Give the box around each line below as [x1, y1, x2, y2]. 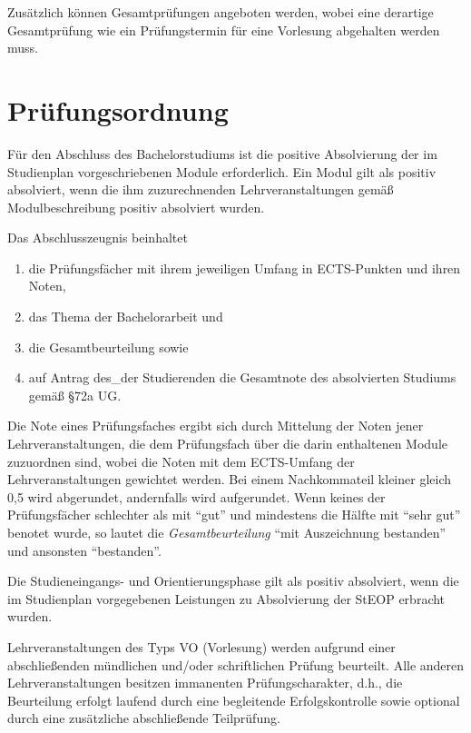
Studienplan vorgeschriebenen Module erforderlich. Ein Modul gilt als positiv [7, 162, 437, 181]
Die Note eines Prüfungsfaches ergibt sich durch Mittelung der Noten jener [7, 416, 424, 435]
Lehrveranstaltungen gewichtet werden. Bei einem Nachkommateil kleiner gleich [7, 470, 452, 489]
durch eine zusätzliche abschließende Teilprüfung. [7, 708, 280, 728]
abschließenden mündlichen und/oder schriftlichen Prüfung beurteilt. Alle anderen [7, 655, 465, 674]
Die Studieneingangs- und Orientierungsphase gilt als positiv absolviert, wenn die [7, 571, 459, 590]
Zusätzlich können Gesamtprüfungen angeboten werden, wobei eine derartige [7, 3, 434, 21]
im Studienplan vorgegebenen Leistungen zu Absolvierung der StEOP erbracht [7, 589, 446, 608]
